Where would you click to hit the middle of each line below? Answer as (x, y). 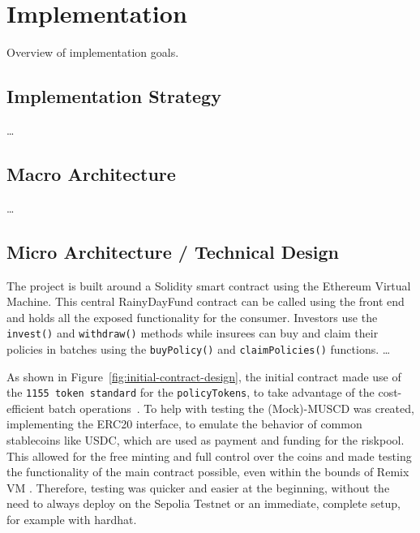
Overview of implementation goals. (93, 52)
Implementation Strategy (114, 96)
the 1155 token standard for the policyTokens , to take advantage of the (191, 392)
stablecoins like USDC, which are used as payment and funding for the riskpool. (206, 440)
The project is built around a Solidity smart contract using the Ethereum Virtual (209, 285)
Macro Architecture (91, 173)
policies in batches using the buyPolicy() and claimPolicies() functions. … (199, 348)
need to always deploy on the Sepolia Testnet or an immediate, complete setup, (204, 503)
